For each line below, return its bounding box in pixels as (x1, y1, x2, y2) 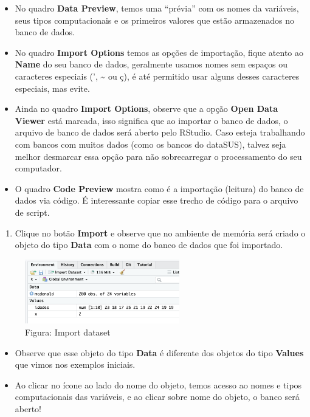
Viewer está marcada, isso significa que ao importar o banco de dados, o (15, 114, 288, 126)
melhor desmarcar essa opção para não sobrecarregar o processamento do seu (15, 150, 302, 162)
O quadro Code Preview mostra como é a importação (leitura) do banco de (15, 182, 304, 195)
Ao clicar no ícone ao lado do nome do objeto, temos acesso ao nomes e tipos (15, 378, 302, 391)
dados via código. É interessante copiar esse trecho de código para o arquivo (15, 194, 298, 207)
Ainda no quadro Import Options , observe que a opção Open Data (15, 102, 278, 115)
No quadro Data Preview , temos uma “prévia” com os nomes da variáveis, (15, 2, 299, 14)
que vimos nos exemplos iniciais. (15, 358, 136, 371)
